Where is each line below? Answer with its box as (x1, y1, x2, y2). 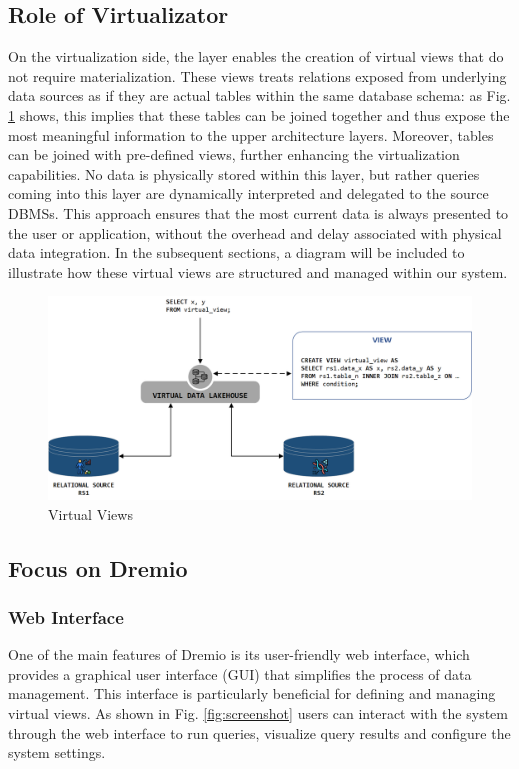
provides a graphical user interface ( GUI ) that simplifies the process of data (8, 663, 472, 684)
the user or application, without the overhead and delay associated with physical (8, 222, 502, 243)
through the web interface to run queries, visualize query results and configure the (8, 722, 511, 743)
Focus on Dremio (8, 552, 188, 583)
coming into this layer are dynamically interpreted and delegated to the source (8, 183, 489, 204)
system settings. (8, 742, 106, 763)
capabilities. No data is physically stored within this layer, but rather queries (8, 163, 480, 184)
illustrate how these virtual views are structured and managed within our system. (8, 261, 508, 282)
